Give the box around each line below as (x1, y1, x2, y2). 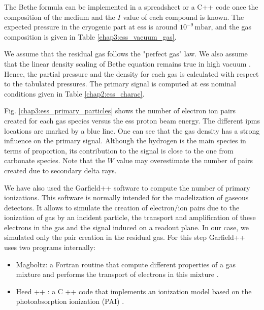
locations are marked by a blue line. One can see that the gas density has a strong (4, 125, 260, 136)
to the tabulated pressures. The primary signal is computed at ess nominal (4, 78, 236, 89)
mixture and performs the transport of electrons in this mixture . (16, 269, 219, 280)
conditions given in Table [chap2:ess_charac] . (4, 88, 145, 99)
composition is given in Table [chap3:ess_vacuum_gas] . (4, 31, 177, 42)
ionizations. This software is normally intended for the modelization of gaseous (4, 192, 249, 203)
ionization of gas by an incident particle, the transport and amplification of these (4, 212, 256, 223)
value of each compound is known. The (123, 11, 244, 22)
